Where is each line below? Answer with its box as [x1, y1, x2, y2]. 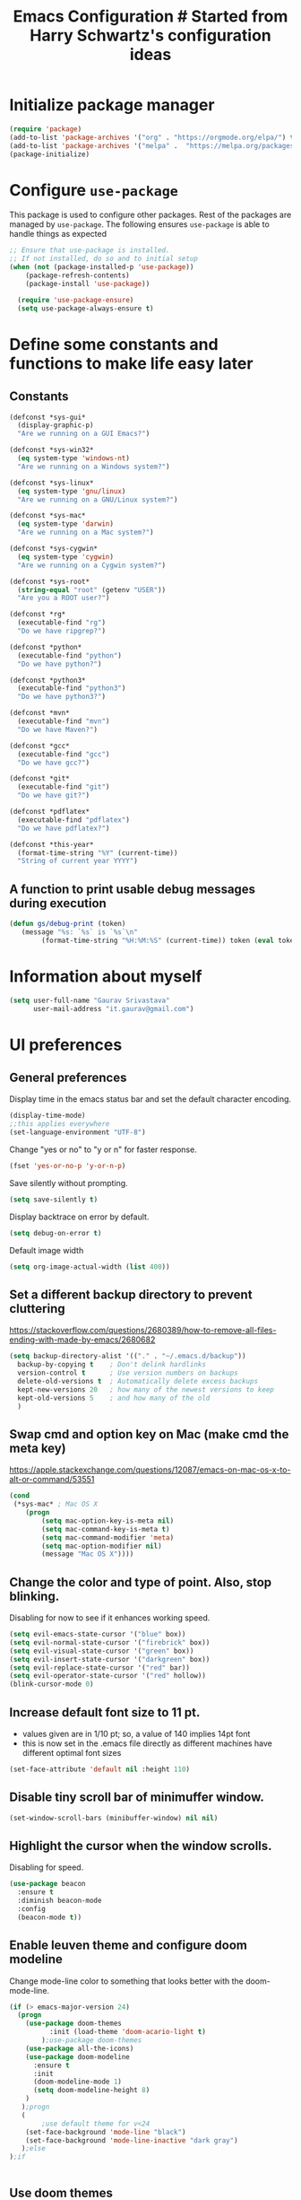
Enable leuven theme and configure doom [9, 1938, 248, 1953]
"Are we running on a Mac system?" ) [17, 528, 154, 537]
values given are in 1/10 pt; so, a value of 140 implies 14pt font [21, 1729, 251, 1739]
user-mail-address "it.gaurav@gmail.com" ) [32, 1004, 194, 1013]
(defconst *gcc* [9, 741, 70, 750]
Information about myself [9, 966, 202, 986]
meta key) [9, 1440, 67, 1455]
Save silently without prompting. [9, 1177, 128, 1188]
